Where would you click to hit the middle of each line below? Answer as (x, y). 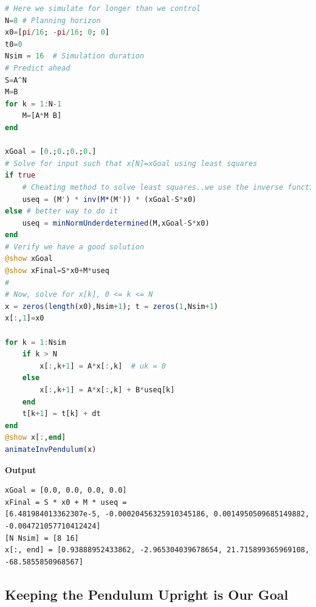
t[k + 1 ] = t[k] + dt (61, 414)
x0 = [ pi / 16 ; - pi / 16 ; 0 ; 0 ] (57, 33)
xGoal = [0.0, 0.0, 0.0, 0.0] (66, 491)
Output (21, 469)
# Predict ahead (38, 68)
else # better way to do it (62, 211)
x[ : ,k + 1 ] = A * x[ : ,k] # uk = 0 (103, 366)
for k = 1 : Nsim (36, 342)
